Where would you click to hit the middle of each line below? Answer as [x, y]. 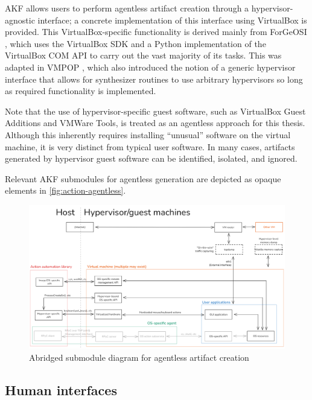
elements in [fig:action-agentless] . [65, 190]
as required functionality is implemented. [81, 91]
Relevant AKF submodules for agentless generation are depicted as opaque [143, 178]
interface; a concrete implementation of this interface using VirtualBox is [172, 20]
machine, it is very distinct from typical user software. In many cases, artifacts [150, 146]
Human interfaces [61, 389]
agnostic [20, 20]
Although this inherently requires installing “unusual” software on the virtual [148, 134]
